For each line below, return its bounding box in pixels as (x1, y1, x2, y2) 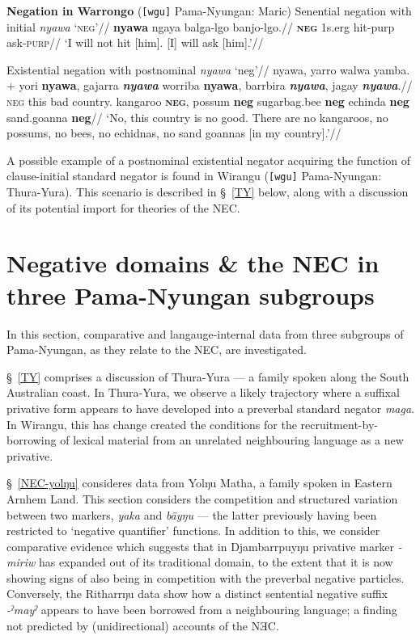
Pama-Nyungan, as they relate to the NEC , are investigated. (6, 341, 307, 358)
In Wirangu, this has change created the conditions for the (6, 415, 297, 432)
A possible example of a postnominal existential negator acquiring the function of (6, 151, 410, 168)
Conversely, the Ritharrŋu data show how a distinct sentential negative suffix (6, 585, 388, 602)
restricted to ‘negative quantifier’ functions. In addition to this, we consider (6, 522, 380, 539)
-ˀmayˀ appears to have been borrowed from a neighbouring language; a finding (6, 601, 397, 618)
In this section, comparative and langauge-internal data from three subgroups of (6, 325, 404, 342)
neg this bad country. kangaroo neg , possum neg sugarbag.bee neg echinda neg (6, 93, 409, 110)
